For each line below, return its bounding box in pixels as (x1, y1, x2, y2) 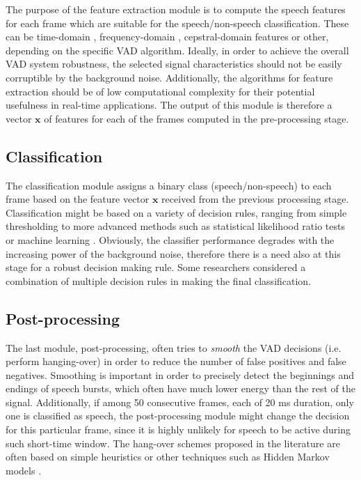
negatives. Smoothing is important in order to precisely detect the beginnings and (6, 367, 354, 382)
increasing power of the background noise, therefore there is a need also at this (6, 246, 341, 261)
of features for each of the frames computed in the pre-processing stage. (44, 111, 349, 125)
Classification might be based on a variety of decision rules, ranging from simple (6, 205, 347, 219)
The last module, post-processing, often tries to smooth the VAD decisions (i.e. (6, 340, 342, 355)
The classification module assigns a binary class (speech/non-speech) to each (6, 178, 332, 192)
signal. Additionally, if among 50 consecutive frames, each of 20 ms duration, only (6, 394, 354, 409)
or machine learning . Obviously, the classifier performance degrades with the (6, 232, 335, 247)
